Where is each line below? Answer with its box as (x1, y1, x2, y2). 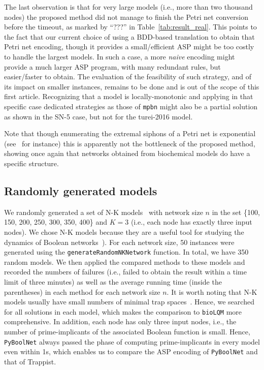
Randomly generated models (4, 182, 157, 198)
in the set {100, (212, 206, 260, 217)
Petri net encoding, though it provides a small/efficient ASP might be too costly (4, 41, 254, 52)
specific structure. (4, 158, 59, 168)
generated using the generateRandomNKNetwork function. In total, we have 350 (4, 246, 249, 257)
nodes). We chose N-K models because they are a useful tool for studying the (4, 226, 244, 237)
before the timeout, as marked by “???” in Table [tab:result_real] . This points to (4, 21, 257, 32)
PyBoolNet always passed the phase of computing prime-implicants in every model (4, 336, 260, 347)
